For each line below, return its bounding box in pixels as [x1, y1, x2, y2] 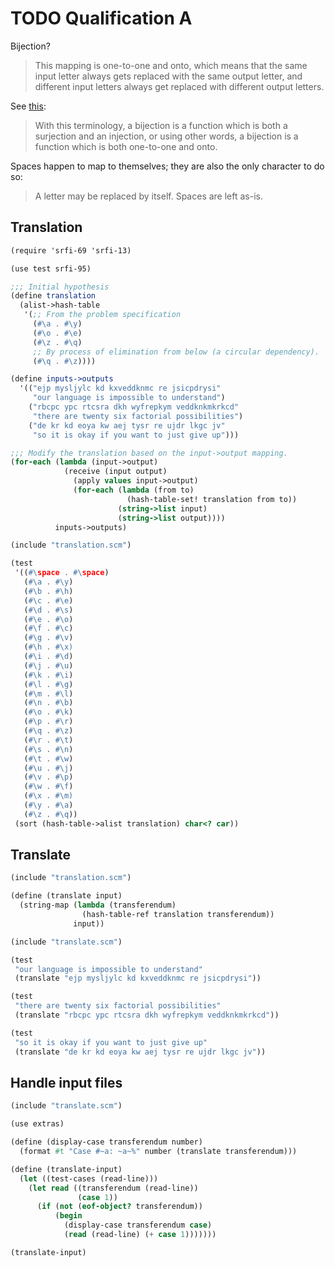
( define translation [10, 291, 97, 301]
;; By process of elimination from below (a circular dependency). [32, 347, 320, 357]
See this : [10, 100, 47, 112]
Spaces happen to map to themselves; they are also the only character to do [10, 160, 325, 172]
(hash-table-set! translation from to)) [126, 494, 298, 504]
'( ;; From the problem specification [23, 310, 182, 320]
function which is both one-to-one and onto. [34, 140, 218, 152]
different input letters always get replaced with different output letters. [34, 80, 325, 92]
